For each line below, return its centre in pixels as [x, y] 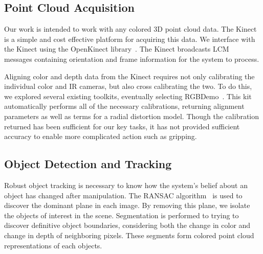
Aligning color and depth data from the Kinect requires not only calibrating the [129, 76]
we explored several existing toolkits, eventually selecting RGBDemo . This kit [128, 96]
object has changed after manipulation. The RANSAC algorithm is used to [123, 195]
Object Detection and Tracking [88, 164]
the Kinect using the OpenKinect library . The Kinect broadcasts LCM [117, 49]
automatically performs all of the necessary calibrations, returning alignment [124, 106]
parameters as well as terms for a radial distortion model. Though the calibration [132, 116]
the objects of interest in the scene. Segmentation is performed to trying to [122, 215]
